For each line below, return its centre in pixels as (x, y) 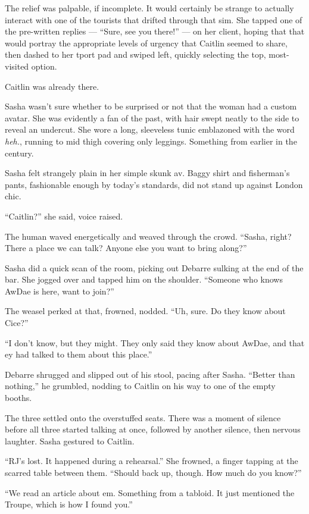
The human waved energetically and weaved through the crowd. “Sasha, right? (148, 236)
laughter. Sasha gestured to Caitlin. (70, 441)
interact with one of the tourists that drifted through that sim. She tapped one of (154, 19)
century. (19, 153)
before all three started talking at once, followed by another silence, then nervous (153, 429)
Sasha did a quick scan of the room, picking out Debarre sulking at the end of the (154, 267)
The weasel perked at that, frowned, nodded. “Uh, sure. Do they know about (145, 311)
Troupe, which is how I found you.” (69, 504)
